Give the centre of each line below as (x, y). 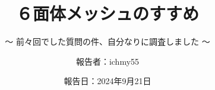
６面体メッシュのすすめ (107, 13)
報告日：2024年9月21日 (107, 81)
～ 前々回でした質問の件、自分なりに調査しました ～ (107, 41)
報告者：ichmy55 (107, 61)
